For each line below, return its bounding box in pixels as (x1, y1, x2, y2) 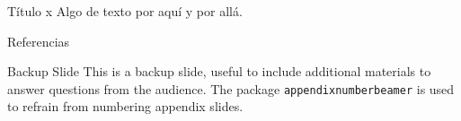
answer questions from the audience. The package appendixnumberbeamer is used (7, 79, 455, 98)
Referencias (7, 31, 70, 50)
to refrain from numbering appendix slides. (7, 97, 244, 116)
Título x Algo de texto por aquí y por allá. (7, 2, 243, 20)
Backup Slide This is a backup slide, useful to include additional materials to (7, 62, 431, 81)
